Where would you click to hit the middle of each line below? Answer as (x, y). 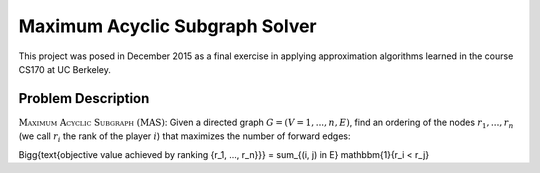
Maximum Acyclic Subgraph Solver (167, 26)
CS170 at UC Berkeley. (65, 69)
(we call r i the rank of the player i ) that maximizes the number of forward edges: (184, 137)
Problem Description (84, 98)
